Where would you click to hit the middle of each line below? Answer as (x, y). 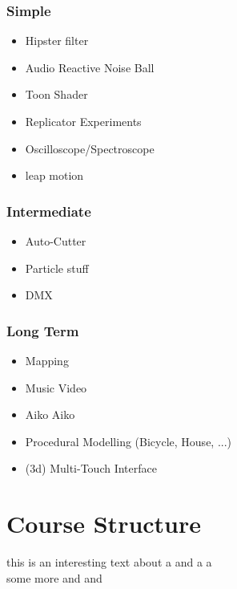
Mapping (47, 360)
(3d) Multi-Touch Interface (91, 468)
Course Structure (104, 524)
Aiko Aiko (50, 414)
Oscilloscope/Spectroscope (90, 148)
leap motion (54, 175)
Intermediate (49, 211)
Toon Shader (56, 94)
